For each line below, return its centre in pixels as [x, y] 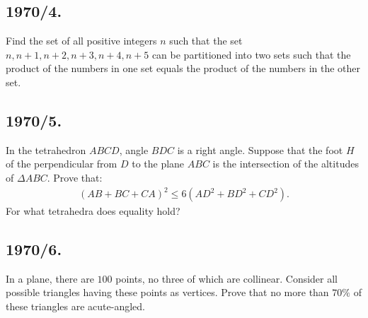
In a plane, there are [50, 278]
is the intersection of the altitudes [286, 164]
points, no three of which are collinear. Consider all [227, 278]
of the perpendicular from [62, 164]
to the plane [158, 164]
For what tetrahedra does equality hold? [93, 211]
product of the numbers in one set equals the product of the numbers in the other [183, 68]
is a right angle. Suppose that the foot [260, 149]
